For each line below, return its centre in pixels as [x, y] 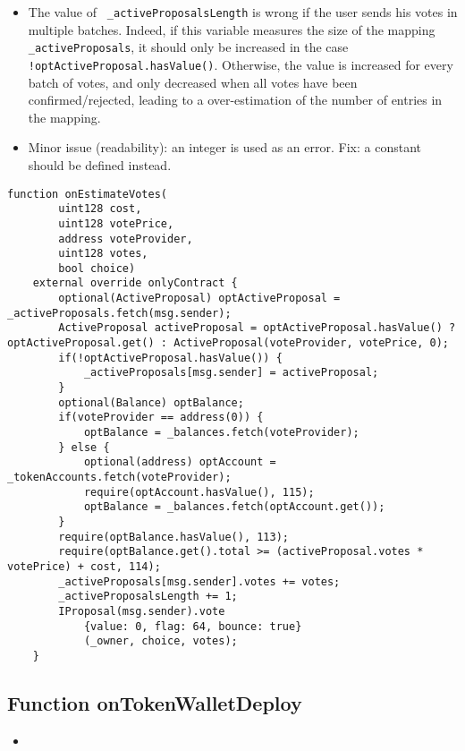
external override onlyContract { [135, 283]
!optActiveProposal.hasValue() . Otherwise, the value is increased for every [241, 64]
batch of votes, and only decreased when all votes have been [193, 82]
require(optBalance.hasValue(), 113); [173, 537]
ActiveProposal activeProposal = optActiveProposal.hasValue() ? [257, 328]
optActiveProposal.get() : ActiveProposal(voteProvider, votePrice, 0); [228, 343]
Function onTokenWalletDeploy [155, 702]
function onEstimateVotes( [87, 194]
